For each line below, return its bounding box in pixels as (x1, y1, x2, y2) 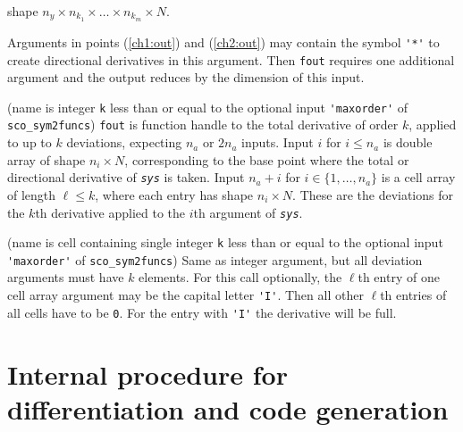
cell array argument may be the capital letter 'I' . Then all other (7, 286, 364, 304)
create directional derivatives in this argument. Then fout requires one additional (7, 50, 455, 69)
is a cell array (381, 168, 456, 187)
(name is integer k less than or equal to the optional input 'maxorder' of (7, 97, 408, 116)
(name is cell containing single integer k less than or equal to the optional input (7, 233, 443, 252)
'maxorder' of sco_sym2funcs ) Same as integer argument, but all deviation (7, 250, 423, 269)
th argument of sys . (193, 203, 303, 221)
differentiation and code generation (7, 390, 449, 427)
